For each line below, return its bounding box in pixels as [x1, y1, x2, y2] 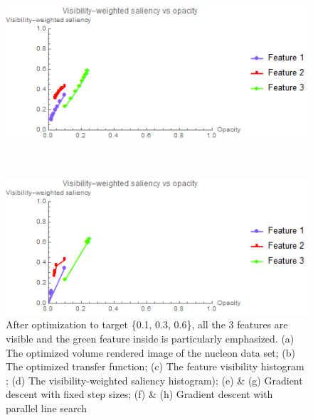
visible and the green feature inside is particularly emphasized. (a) [6, 330, 295, 345]
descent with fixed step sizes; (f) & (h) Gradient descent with [6, 387, 273, 402]
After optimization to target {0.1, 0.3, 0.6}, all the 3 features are [6, 317, 288, 332]
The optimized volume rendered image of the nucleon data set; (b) [6, 345, 295, 360]
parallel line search [6, 400, 87, 415]
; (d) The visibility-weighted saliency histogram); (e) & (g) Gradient [6, 372, 303, 387]
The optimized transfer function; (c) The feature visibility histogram [6, 359, 304, 374]
